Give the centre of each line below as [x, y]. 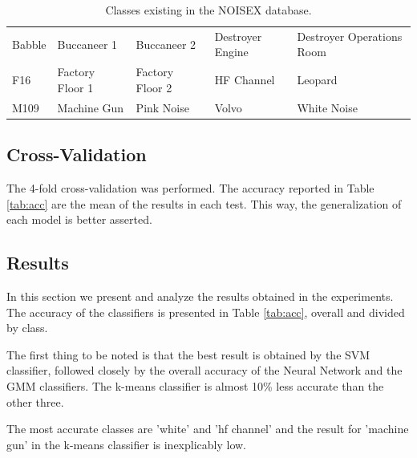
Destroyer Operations [350, 36]
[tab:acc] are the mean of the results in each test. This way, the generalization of [204, 203]
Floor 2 [154, 87]
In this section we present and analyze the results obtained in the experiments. [200, 296]
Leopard [317, 80]
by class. [27, 328]
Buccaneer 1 [87, 44]
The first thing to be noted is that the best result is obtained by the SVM [188, 354]
